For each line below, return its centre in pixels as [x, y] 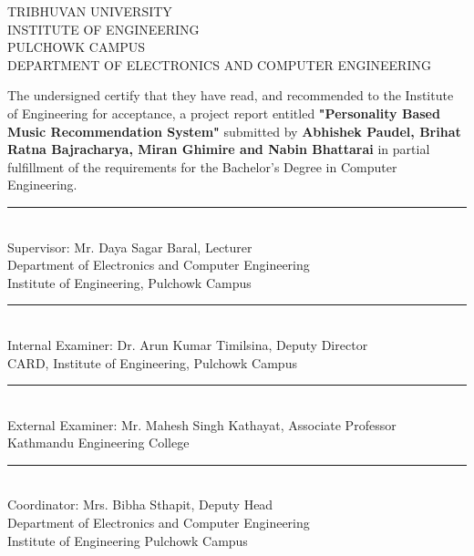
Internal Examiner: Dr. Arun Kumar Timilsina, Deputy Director [188, 344]
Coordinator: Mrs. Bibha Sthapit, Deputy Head [140, 505]
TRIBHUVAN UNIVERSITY [90, 11]
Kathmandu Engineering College [98, 443]
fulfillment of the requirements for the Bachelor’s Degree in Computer [202, 166]
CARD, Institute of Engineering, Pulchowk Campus [152, 362]
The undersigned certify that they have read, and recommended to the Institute [231, 95]
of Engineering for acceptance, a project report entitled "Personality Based [224, 113]
